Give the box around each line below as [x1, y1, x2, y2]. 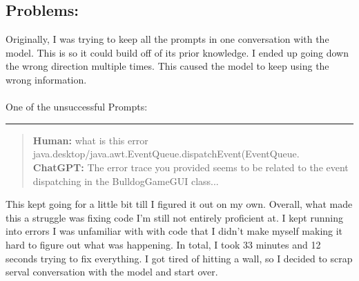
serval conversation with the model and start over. [6, 264, 218, 279]
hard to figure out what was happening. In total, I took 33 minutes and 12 [6, 237, 321, 251]
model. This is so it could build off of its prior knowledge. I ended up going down [6, 45, 349, 59]
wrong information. [6, 72, 87, 86]
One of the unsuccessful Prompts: [6, 99, 148, 114]
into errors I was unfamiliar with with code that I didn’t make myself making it [6, 224, 343, 238]
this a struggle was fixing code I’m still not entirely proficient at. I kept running [6, 210, 343, 224]
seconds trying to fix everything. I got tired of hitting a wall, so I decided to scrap [6, 251, 353, 265]
